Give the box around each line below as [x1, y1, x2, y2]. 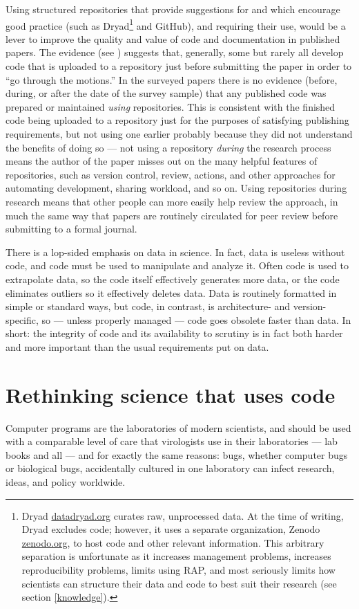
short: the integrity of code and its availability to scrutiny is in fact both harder [6, 326, 343, 340]
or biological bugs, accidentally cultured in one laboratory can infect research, [6, 461, 335, 475]
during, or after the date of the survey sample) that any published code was [6, 86, 327, 100]
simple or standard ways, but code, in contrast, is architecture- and [6, 299, 291, 313]
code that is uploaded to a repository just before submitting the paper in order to [6, 59, 352, 73]
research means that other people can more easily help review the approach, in [6, 194, 338, 208]
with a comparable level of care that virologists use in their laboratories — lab [6, 434, 338, 448]
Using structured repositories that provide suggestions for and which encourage [6, 2, 340, 16]
